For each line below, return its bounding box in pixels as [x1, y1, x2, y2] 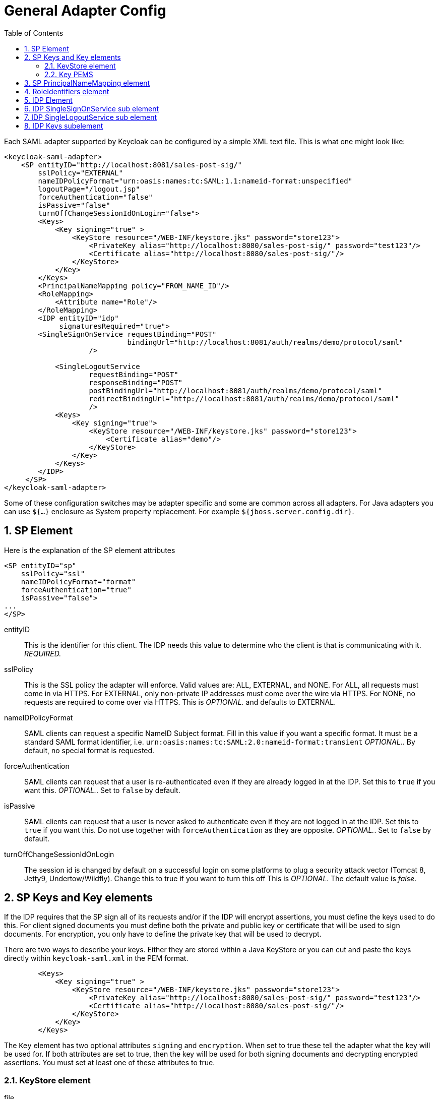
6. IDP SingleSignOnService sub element [24, 104, 159, 113]
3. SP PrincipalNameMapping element [24, 78, 150, 87]
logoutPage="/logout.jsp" [38, 185, 140, 193]
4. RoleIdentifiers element [24, 87, 109, 96]
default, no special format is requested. [24, 746, 155, 755]
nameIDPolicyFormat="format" [21, 577, 136, 586]
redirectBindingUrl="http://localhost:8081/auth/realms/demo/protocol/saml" [89, 394, 399, 403]
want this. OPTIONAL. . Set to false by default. [24, 785, 180, 795]
